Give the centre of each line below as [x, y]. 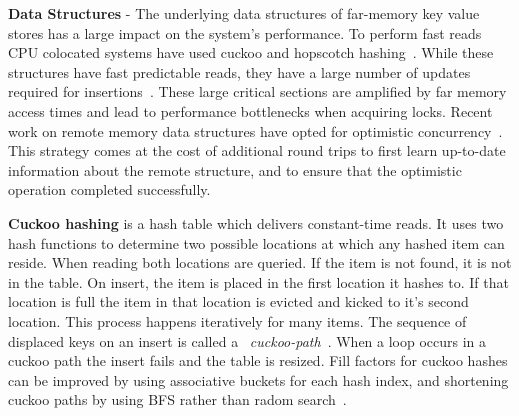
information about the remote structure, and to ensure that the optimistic [235, 169]
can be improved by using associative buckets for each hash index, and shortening [258, 379]
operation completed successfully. [109, 189]
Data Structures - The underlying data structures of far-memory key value [244, 13]
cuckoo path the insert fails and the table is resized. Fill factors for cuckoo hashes [258, 360]
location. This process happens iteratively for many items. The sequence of [237, 320]
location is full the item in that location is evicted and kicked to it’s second [238, 301]
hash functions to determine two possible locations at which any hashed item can [256, 242]
